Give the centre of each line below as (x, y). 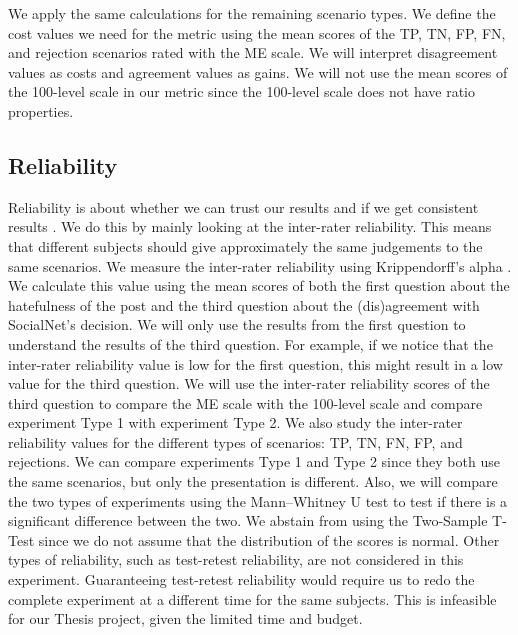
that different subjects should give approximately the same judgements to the (245, 245)
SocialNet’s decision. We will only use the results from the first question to (237, 324)
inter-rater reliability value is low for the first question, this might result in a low (255, 363)
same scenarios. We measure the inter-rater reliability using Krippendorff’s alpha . (260, 265)
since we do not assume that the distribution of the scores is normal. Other (269, 539)
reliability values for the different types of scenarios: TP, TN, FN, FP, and (235, 441)
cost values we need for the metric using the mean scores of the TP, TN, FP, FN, (257, 32)
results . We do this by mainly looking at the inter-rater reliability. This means (250, 226)
